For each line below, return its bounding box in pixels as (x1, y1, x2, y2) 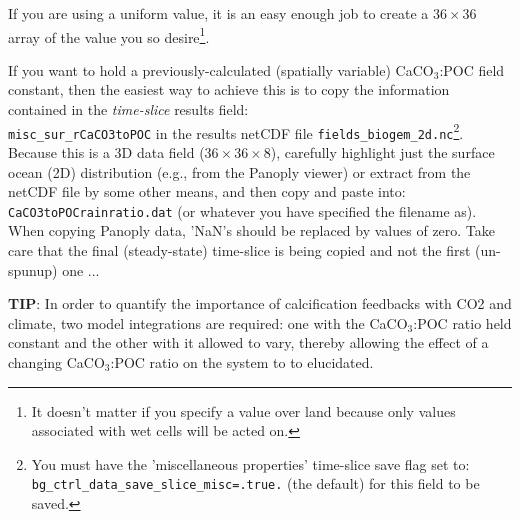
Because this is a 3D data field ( (8, 141, 205, 162)
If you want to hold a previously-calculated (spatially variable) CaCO (8, 59, 434, 80)
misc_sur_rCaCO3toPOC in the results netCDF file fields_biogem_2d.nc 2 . (8, 119, 464, 143)
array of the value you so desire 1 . (8, 23, 210, 47)
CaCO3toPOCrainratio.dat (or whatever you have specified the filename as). (8, 200, 477, 221)
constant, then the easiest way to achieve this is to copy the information (8, 79, 450, 100)
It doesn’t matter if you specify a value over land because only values (31, 400, 456, 421)
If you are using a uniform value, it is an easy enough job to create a (8, 3, 429, 23)
